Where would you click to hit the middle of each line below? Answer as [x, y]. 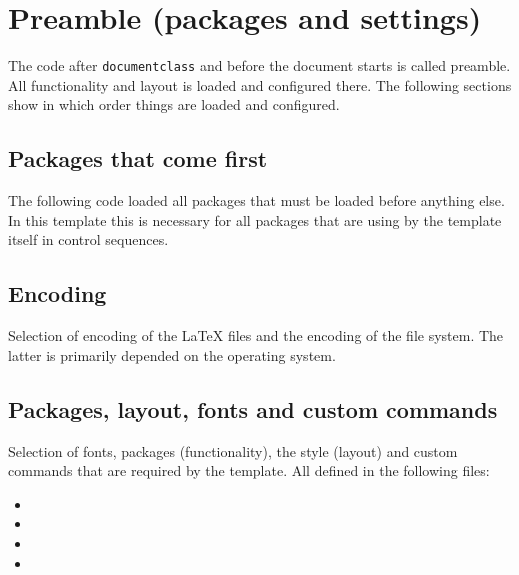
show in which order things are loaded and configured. [174, 104]
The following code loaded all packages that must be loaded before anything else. [256, 200]
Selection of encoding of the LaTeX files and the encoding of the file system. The [256, 335]
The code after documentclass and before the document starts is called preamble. [259, 65]
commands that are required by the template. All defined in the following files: [249, 470]
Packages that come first [138, 158]
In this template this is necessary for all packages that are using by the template [255, 219]
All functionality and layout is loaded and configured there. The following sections [260, 84]
